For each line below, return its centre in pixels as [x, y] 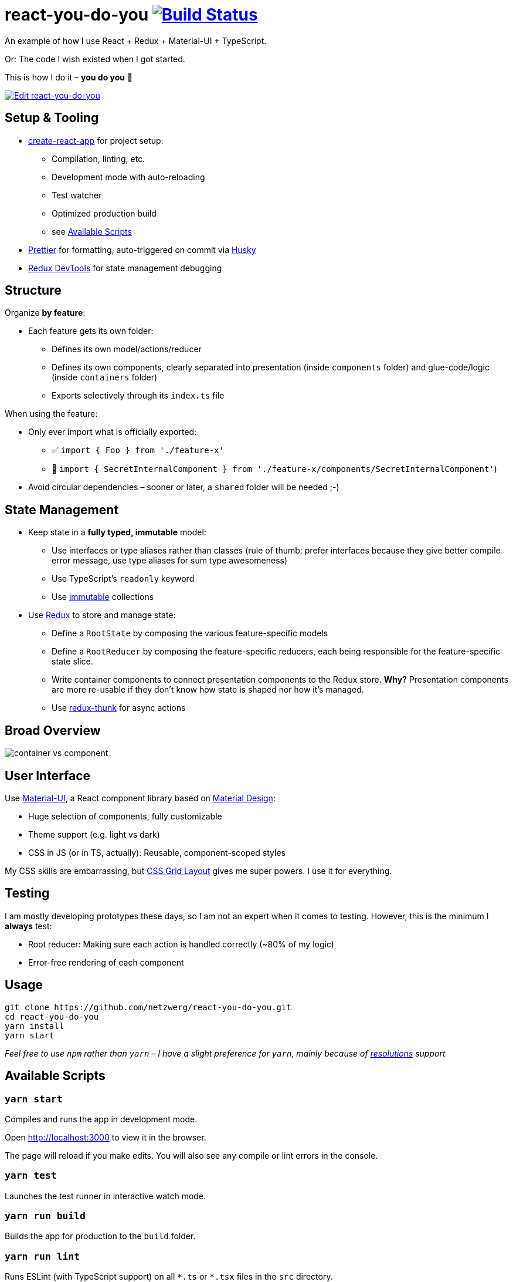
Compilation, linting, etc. [98, 158]
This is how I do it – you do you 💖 [69, 77]
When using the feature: [51, 414]
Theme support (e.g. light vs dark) [94, 834]
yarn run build [45, 1216]
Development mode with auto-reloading [128, 177]
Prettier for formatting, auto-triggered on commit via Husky [142, 249]
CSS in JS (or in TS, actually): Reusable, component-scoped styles [157, 852]
